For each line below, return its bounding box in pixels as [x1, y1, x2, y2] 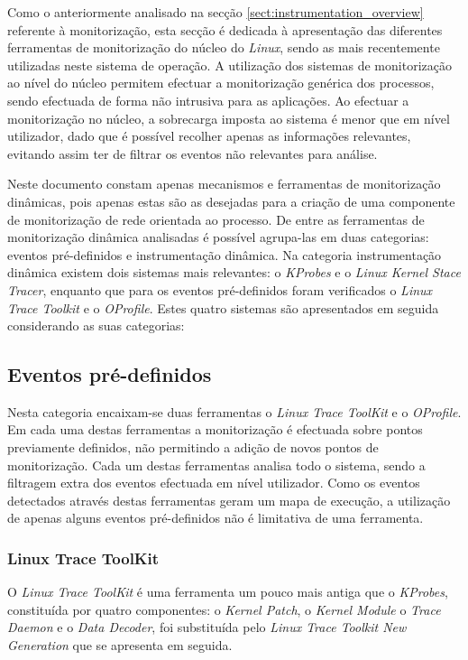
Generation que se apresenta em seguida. [7, 636, 233, 655]
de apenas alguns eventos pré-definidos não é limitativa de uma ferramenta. [7, 508, 424, 527]
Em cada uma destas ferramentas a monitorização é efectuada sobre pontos [7, 420, 423, 439]
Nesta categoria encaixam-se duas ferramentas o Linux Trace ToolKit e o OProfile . [7, 402, 462, 421]
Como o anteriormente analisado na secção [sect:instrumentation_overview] [7, 3, 424, 21]
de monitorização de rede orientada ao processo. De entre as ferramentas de [7, 209, 425, 228]
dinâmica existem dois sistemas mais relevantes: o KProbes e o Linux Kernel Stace [7, 263, 461, 282]
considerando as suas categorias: [7, 316, 185, 335]
